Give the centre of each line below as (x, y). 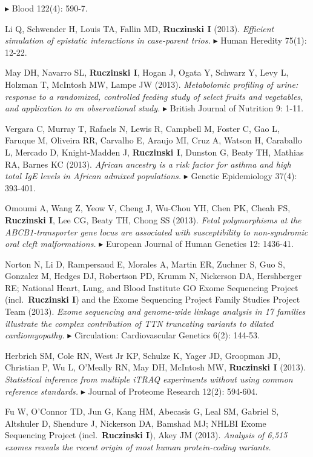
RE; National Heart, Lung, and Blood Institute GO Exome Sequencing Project (152, 287)
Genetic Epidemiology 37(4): (244, 176)
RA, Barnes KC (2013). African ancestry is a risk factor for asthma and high (148, 164)
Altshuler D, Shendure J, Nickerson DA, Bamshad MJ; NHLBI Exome (136, 423)
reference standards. (42, 391)
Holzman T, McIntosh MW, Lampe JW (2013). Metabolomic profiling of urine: (152, 84)
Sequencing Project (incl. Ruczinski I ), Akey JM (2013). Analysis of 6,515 (146, 435)
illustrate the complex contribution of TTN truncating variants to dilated (139, 323)
